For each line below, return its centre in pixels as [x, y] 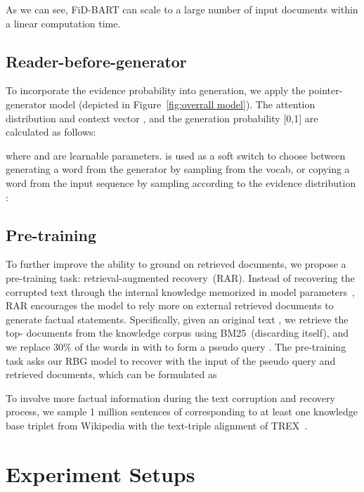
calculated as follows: [51, 132]
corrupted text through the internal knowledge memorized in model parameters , [180, 291]
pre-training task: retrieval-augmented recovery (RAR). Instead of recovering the [180, 277]
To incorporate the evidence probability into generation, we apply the [156, 90]
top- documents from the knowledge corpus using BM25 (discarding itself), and [177, 333]
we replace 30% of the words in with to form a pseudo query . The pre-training [176, 346]
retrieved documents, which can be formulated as [111, 374]
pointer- [326, 90]
